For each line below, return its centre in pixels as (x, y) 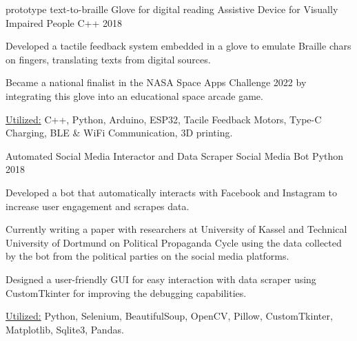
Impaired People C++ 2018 (64, 22)
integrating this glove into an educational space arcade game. (134, 95)
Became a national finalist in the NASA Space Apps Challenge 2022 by (156, 82)
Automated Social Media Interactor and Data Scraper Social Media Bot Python (175, 155)
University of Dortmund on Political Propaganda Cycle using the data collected (174, 242)
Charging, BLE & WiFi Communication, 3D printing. (119, 133)
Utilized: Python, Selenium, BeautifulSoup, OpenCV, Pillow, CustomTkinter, (169, 316)
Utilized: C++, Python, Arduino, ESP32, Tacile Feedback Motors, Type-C (164, 119)
